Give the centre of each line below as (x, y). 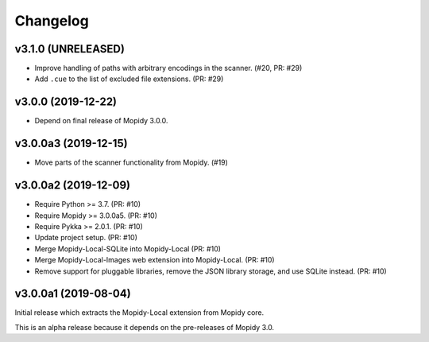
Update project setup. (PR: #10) (86, 238)
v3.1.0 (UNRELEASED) (70, 49)
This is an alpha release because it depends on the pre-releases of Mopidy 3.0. (144, 327)
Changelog (52, 21)
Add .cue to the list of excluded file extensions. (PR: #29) (129, 79)
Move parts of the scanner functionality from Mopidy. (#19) (131, 162)
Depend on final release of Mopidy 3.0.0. (101, 121)
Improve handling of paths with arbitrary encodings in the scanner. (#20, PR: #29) (168, 68)
